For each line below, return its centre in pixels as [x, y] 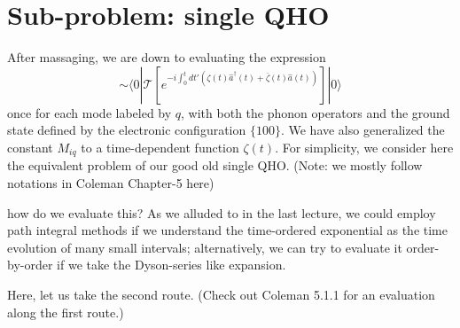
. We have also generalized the [363, 130]
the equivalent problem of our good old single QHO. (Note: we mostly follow [215, 165]
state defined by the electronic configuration [127, 130]
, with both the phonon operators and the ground [316, 112]
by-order [30, 265]
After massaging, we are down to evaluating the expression [167, 57]
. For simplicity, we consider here [364, 147]
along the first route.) [66, 312]
